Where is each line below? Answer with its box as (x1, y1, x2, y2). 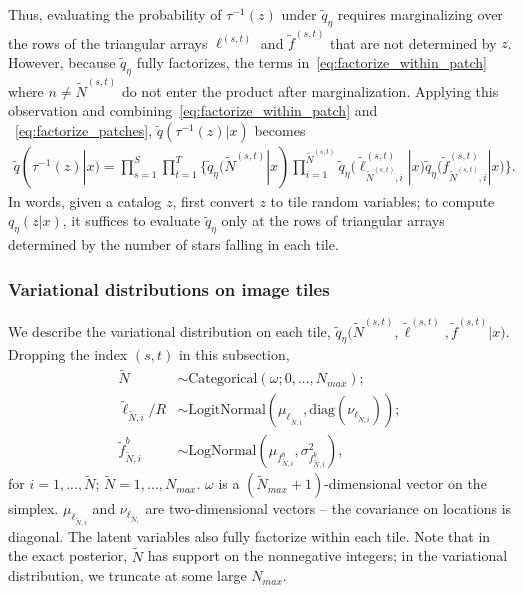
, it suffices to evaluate (62, 210, 201, 231)
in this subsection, (178, 344, 290, 365)
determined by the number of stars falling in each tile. (8, 234, 339, 255)
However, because (8, 52, 116, 73)
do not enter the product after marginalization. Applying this (121, 80, 499, 101)
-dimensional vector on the (324, 473, 487, 494)
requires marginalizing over (337, 4, 503, 24)
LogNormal (188, 444, 257, 459)
